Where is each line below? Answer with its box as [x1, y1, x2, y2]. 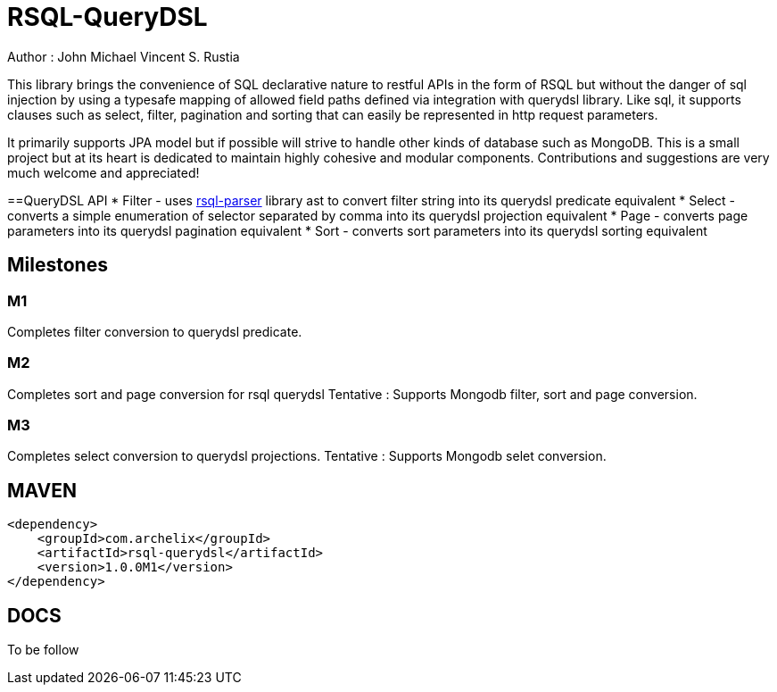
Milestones [7, 254, 108, 277]
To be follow [7, 642, 79, 658]
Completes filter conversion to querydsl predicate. [7, 323, 302, 339]
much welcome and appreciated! [7, 164, 200, 180]
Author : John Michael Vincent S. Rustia [7, 48, 240, 64]
